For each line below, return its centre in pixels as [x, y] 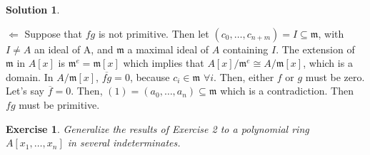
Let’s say [25, 91]
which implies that [164, 63]
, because [150, 76]
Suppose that [53, 33]
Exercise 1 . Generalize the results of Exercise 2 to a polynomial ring [157, 128]
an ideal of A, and [74, 49]
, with [331, 33]
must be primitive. [59, 104]
